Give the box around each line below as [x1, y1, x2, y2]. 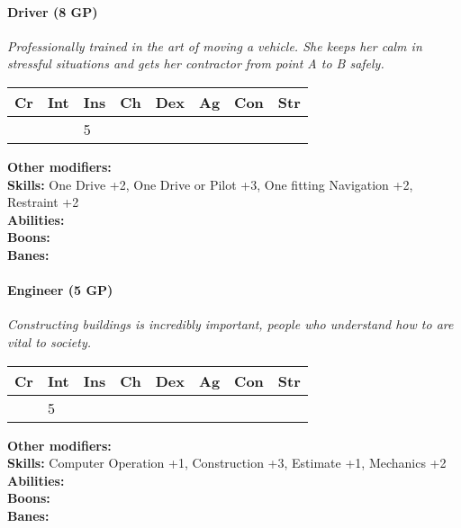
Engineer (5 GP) [7, 281, 113, 300]
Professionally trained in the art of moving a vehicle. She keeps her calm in [7, 36, 422, 55]
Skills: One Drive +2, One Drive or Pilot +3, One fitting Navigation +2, [7, 175, 413, 193]
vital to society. [7, 332, 92, 351]
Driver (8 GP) [7, 2, 98, 21]
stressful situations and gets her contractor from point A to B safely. [7, 54, 384, 73]
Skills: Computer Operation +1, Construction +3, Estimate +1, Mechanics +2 [7, 453, 447, 472]
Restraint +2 [7, 192, 79, 211]
